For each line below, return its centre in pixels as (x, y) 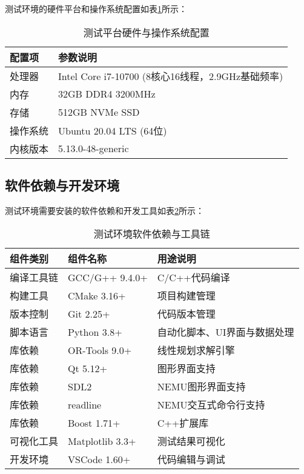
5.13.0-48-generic (94, 149)
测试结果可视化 (191, 441)
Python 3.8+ (95, 332)
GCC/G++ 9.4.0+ (108, 277)
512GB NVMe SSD (99, 112)
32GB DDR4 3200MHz (107, 94)
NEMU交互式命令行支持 (211, 405)
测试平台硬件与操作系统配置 (146, 32)
